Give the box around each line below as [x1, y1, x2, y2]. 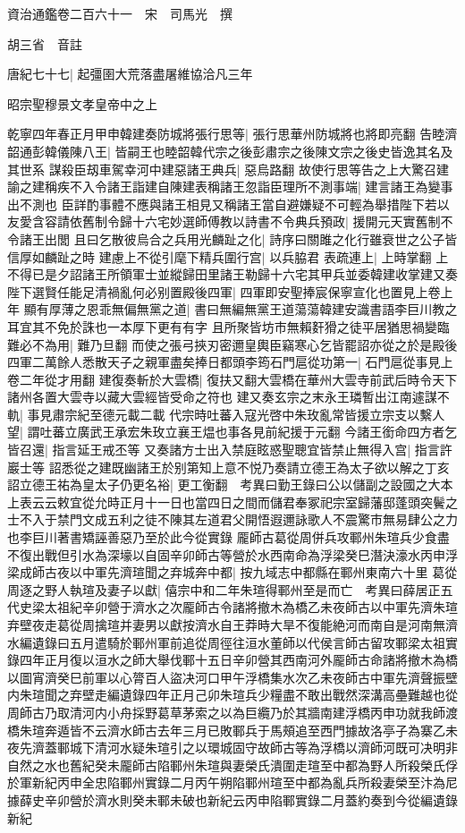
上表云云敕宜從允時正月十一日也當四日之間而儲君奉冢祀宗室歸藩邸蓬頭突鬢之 [7, 492, 458, 511]
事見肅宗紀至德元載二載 [27, 404, 165, 423]
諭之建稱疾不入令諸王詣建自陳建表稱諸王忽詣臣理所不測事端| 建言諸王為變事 [7, 177, 453, 196]
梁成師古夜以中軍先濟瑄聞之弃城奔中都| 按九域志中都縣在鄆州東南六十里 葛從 [7, 563, 458, 582]
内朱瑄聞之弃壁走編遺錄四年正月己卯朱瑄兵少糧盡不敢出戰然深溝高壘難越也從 [7, 685, 458, 704]
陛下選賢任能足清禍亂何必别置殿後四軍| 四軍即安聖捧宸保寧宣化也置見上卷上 [7, 282, 453, 301]
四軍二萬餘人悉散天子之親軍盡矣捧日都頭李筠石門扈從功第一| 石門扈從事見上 [7, 353, 453, 371]
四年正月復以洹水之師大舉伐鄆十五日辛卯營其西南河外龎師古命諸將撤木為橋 [19, 650, 458, 669]
